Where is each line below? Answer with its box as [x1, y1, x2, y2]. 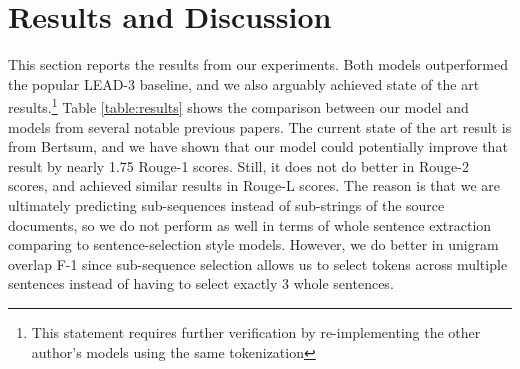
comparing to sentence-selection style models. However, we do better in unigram [8, 234, 499, 255]
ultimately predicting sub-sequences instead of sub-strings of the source [8, 194, 445, 215]
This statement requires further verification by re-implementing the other [31, 321, 481, 342]
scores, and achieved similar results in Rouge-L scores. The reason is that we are [8, 175, 500, 196]
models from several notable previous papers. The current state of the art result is [8, 116, 512, 137]
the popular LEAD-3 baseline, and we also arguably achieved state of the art [8, 73, 480, 94]
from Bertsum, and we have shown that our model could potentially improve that [8, 136, 508, 157]
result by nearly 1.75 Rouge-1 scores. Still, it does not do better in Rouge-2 [8, 155, 469, 176]
